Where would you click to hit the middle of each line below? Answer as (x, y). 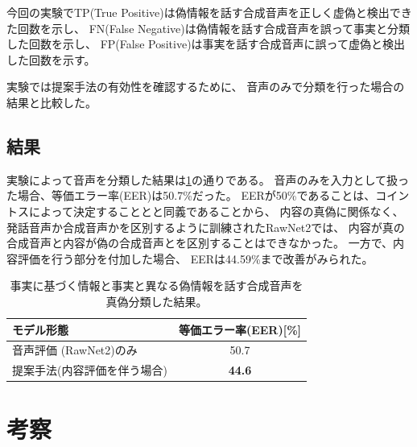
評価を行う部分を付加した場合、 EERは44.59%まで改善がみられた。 (195, 258)
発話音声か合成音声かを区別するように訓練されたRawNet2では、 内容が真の (206, 227)
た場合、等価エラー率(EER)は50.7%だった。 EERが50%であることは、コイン (208, 195)
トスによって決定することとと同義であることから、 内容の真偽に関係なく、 (205, 211)
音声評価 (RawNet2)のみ (75, 350)
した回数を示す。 (51, 59)
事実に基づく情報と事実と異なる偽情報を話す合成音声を (157, 286)
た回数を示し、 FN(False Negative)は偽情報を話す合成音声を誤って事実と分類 (208, 28)
